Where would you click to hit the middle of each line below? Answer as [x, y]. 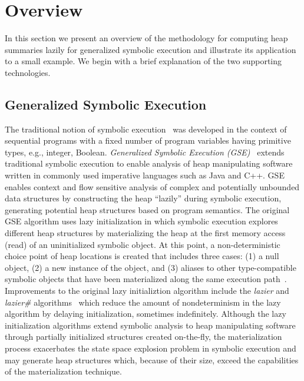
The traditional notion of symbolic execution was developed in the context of [146, 129]
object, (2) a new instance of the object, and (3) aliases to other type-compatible [151, 267]
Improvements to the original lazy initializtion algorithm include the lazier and [147, 291]
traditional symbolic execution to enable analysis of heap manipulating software [149, 163]
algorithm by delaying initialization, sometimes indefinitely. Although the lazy [146, 314]
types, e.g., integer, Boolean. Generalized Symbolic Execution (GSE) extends [145, 152]
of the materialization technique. [63, 371]
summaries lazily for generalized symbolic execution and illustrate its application [151, 49]
